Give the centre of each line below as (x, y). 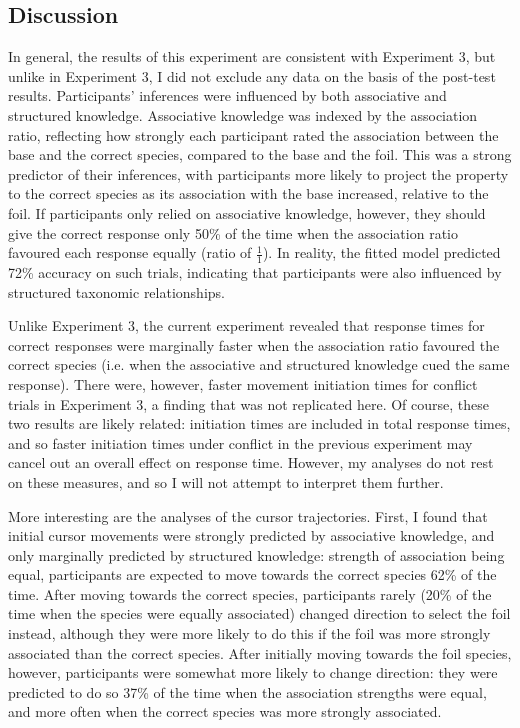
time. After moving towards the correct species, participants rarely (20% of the (250, 593)
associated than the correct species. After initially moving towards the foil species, (260, 652)
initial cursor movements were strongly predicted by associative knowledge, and (251, 535)
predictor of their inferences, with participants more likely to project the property (258, 173)
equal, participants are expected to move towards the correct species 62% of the (252, 574)
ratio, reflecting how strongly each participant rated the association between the (253, 134)
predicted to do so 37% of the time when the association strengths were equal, (247, 691)
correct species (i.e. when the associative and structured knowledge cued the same (259, 364)
